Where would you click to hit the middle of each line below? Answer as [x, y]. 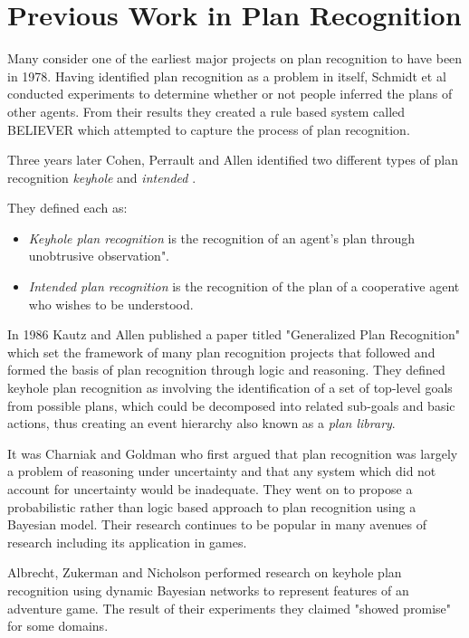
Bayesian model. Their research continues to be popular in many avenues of [217, 524]
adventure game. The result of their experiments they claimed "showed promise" [230, 608]
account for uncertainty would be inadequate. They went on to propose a [210, 489]
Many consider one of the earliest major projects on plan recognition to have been [235, 58]
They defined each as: [67, 208]
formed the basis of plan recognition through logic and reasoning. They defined [226, 370]
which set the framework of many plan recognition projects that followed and [221, 352]
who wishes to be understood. [111, 304]
